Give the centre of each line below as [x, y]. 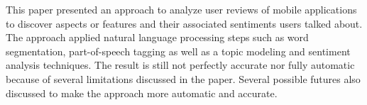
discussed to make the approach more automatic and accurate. [142, 93]
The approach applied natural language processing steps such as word [157, 37]
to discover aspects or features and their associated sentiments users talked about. [184, 23]
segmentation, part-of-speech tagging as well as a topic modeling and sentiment [178, 51]
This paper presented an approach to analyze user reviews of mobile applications [181, 9]
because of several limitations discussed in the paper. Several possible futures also [183, 78]
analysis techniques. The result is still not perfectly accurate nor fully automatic [180, 65]
